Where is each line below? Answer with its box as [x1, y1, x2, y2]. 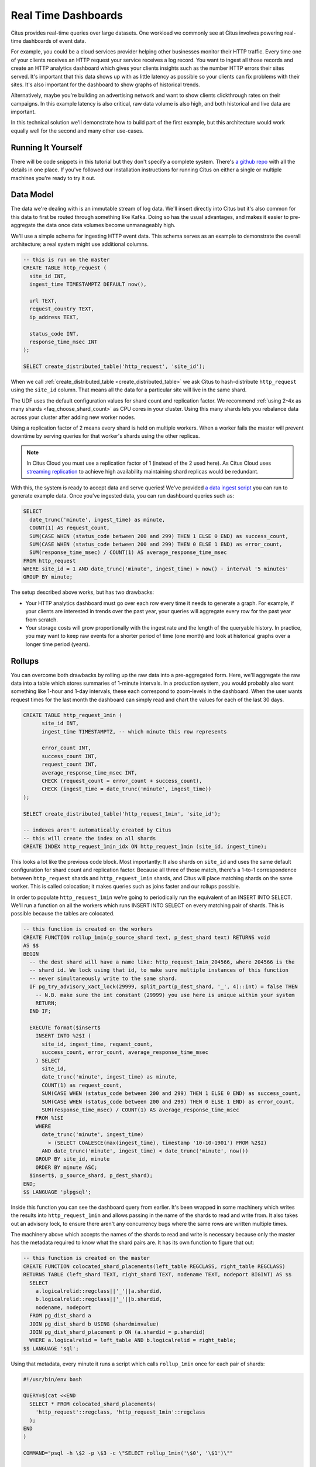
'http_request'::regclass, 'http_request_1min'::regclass [35, 1409, 205, 1415]
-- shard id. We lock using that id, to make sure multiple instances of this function [29, 967, 289, 974]
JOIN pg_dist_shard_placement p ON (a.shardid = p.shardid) [29, 1329, 205, 1335]
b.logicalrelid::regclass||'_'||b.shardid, [35, 1296, 162, 1303]
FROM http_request [23, 557, 76, 564]
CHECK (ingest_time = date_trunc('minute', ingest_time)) [42, 786, 212, 792]
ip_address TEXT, [29, 314, 79, 320]
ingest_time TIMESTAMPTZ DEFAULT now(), [29, 281, 147, 288]
